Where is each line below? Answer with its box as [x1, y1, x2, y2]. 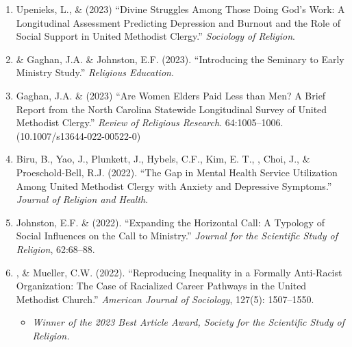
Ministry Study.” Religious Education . [16, 65, 174, 80]
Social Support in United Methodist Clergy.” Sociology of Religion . [16, 29, 295, 43]
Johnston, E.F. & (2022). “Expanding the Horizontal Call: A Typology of [16, 215, 325, 229]
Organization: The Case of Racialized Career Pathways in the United [16, 278, 307, 293]
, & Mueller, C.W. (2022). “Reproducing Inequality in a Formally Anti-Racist [16, 265, 342, 279]
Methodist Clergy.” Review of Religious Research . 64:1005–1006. [16, 115, 284, 130]
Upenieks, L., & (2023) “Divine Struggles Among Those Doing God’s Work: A [16, 2, 345, 16]
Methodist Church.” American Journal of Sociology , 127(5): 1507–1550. [16, 291, 314, 306]
